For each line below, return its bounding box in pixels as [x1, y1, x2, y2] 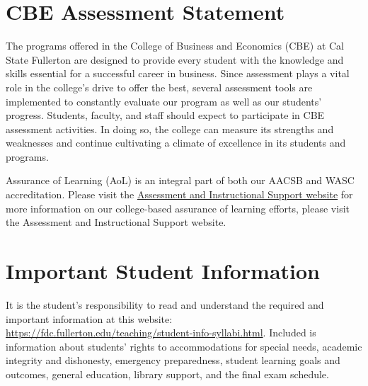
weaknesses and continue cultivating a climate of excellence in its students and [6, 135, 346, 150]
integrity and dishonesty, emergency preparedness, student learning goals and [6, 353, 340, 368]
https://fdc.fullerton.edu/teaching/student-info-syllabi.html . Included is [6, 325, 316, 340]
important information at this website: [6, 311, 173, 326]
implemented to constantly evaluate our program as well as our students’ [6, 93, 322, 108]
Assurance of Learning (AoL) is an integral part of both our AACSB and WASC [6, 173, 355, 188]
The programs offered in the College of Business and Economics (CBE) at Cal [6, 38, 345, 53]
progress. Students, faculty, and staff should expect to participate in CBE [6, 108, 325, 123]
